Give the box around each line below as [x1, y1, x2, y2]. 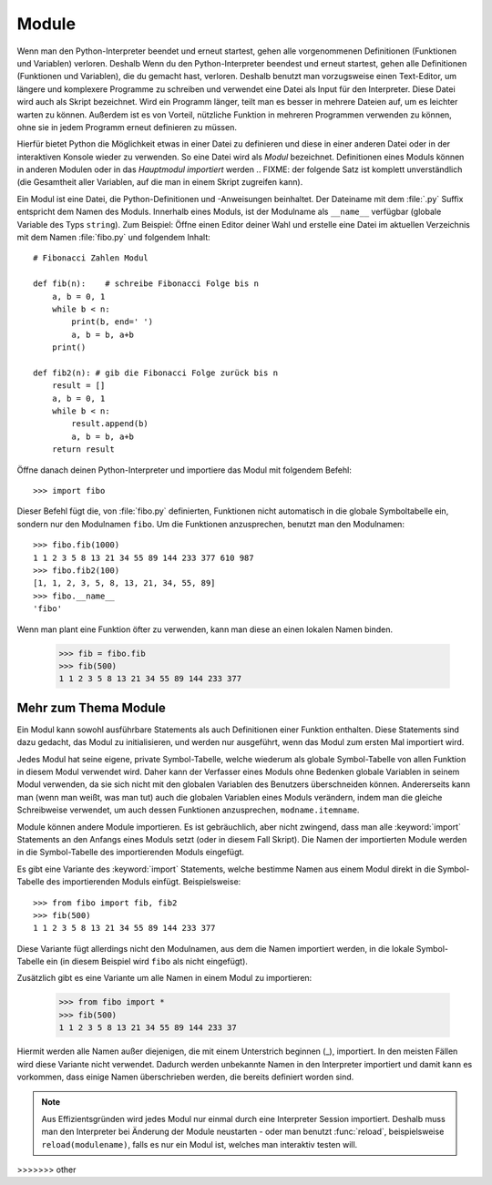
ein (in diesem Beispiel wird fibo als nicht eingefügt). [46, 956, 248, 967]
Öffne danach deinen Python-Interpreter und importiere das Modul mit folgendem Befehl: [16, 465, 353, 475]
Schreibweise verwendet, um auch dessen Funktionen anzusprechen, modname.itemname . [16, 804, 360, 815]
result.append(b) [71, 419, 149, 429]
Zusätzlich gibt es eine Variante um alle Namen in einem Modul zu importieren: [16, 973, 313, 984]
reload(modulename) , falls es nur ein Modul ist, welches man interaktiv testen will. [41, 1139, 358, 1149]
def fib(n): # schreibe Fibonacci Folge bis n [33, 279, 260, 289]
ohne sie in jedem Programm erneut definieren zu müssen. [16, 121, 237, 132]
